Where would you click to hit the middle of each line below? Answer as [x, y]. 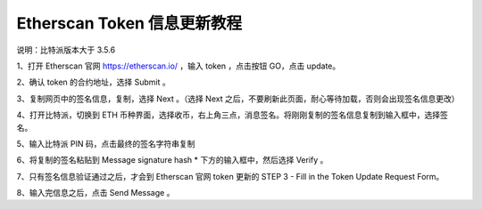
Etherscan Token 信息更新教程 [129, 23]
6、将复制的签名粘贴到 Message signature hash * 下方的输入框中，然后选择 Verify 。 [172, 160]
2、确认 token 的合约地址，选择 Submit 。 [93, 82]
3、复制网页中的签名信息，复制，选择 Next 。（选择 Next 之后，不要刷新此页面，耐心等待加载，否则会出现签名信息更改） [238, 99]
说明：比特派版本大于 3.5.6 [66, 50]
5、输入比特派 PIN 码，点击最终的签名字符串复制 [106, 143]
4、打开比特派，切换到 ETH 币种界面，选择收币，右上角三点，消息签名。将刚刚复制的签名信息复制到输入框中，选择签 [232, 115]
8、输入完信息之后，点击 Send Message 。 [96, 193]
